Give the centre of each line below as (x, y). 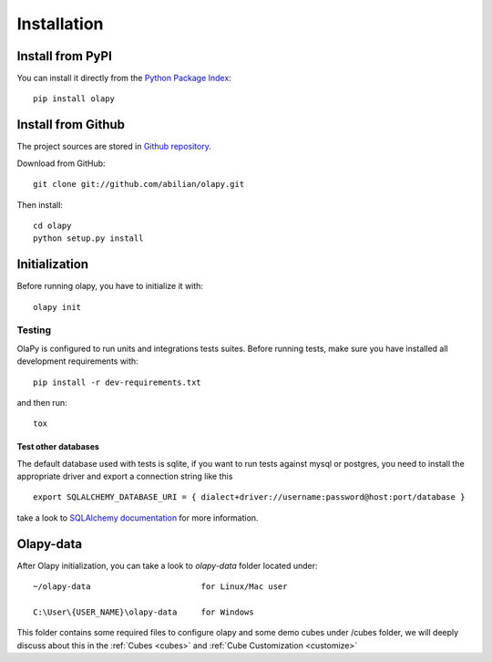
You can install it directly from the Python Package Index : (124, 78)
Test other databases (58, 447)
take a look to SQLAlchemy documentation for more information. (138, 517)
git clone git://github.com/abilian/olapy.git (139, 184)
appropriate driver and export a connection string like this (125, 476)
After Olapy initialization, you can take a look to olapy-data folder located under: (167, 565)
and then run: (42, 402)
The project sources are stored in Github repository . (114, 147)
